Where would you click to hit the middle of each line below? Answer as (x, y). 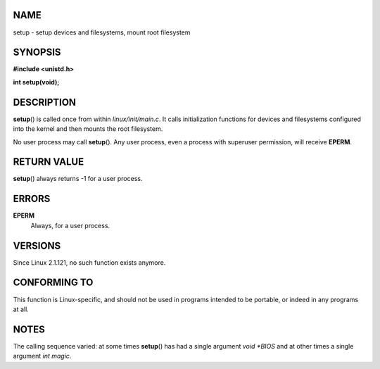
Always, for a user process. (70, 225)
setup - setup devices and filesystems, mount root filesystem (102, 32)
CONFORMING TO (53, 283)
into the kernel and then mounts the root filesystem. (88, 129)
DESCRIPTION (45, 102)
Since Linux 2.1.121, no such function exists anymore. (89, 262)
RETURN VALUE (49, 162)
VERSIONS (37, 245)
